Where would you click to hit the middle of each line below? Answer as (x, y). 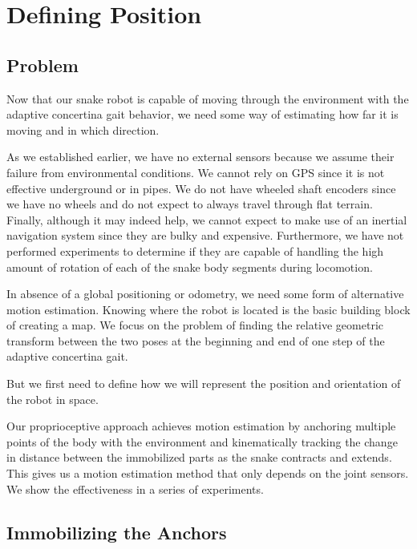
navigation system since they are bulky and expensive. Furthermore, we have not (205, 235)
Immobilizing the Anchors (117, 532)
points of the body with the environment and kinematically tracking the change (202, 441)
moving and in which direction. (83, 129)
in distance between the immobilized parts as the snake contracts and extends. (199, 457)
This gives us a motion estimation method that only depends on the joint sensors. (208, 473)
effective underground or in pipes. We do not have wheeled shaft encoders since (201, 188)
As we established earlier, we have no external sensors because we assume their (200, 157)
